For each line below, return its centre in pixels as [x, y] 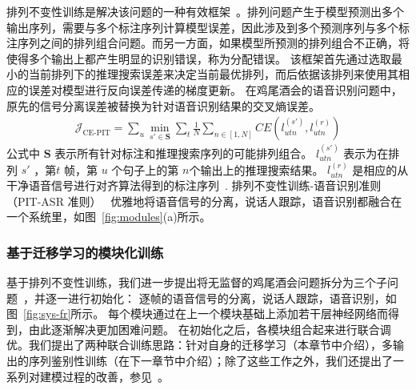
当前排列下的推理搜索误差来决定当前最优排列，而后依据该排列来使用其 [213, 74]
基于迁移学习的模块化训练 [85, 252]
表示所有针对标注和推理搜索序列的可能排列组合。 [184, 153]
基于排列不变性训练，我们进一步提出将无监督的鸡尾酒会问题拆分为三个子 [197, 282]
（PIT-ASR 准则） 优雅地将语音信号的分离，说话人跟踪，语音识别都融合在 [204, 201]
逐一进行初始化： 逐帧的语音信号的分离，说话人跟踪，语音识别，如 [221, 298]
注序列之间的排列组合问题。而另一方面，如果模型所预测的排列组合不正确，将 [208, 43]
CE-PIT [96, 133]
